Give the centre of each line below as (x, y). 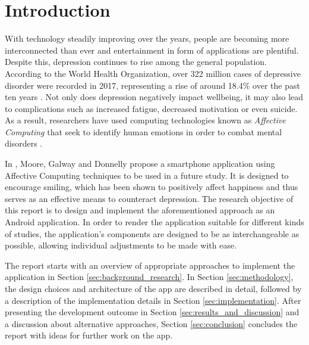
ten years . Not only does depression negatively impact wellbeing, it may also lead (154, 97)
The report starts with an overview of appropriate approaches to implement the (150, 265)
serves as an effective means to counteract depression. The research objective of (149, 198)
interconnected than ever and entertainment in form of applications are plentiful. (152, 50)
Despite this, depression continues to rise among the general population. (136, 62)
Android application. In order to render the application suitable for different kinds (154, 222)
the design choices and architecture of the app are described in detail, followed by (153, 288)
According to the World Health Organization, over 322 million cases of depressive (153, 73)
